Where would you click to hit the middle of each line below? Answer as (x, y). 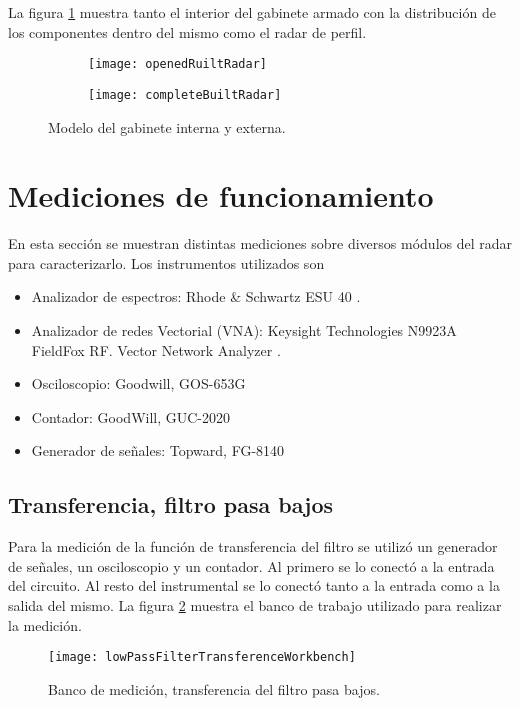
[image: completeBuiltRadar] (185, 94)
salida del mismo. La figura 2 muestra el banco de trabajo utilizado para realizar (255, 604)
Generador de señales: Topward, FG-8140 (158, 450)
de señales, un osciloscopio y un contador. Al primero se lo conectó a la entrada (251, 565)
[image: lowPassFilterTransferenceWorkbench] (202, 657)
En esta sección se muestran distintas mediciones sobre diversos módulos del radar (260, 243)
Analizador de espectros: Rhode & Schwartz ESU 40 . (196, 296)
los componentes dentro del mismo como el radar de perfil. (187, 31)
